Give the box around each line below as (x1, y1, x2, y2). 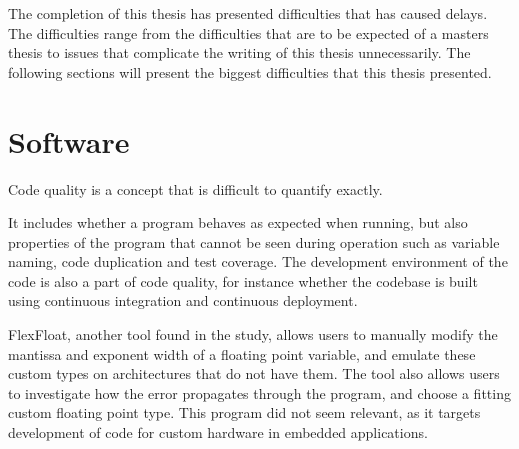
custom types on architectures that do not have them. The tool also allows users (8, 363, 500, 384)
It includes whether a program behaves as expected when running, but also (8, 212, 468, 233)
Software (8, 120, 130, 161)
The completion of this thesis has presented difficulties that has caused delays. (8, 3, 488, 23)
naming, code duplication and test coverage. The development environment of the (8, 251, 508, 272)
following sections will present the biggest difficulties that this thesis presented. (8, 61, 492, 82)
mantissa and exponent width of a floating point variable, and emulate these (8, 343, 476, 364)
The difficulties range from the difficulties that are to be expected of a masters (8, 22, 489, 43)
